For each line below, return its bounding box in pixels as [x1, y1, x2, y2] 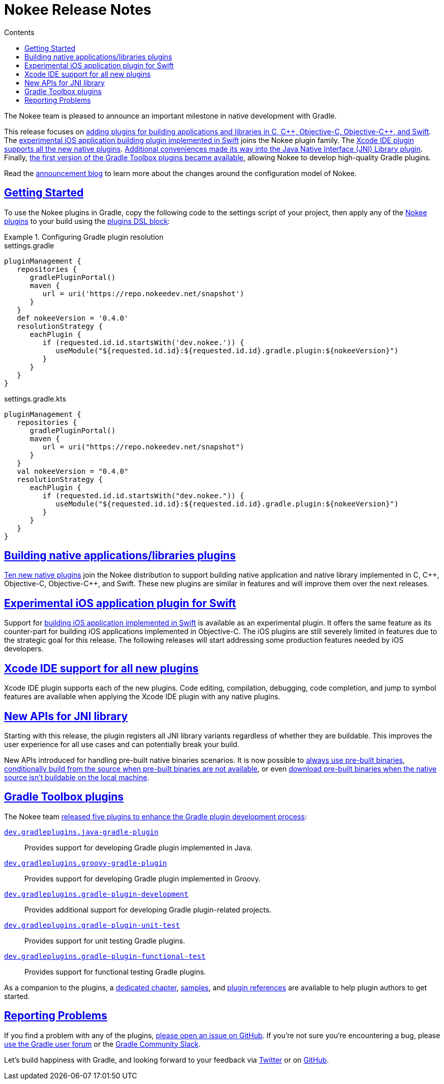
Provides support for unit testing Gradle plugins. [24, 936, 185, 945]
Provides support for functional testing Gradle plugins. [24, 967, 206, 976]
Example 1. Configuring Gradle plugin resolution [4, 232, 164, 241]
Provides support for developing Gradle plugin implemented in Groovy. [24, 874, 261, 883]
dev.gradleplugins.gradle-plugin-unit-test [4, 921, 180, 929]
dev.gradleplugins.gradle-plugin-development [4, 890, 189, 898]
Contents [4, 27, 35, 37]
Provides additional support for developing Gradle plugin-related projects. [24, 905, 272, 914]
